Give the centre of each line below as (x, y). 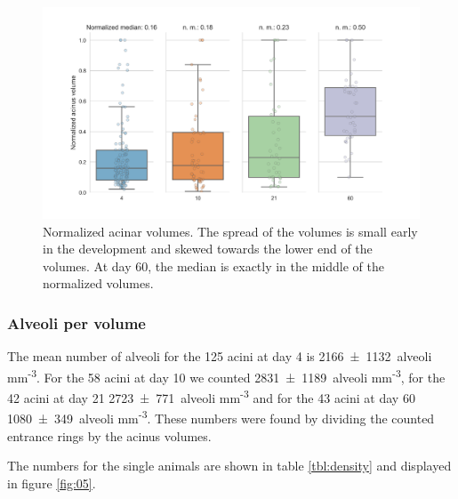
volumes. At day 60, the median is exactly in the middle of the (213, 266)
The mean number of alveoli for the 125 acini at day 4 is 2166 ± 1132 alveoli (220, 356)
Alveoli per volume (76, 322)
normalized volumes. (98, 283)
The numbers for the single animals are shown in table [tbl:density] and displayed (229, 466)
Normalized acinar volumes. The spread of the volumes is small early (230, 231)
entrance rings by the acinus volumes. (109, 435)
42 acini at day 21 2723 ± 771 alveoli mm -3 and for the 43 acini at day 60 (211, 396)
